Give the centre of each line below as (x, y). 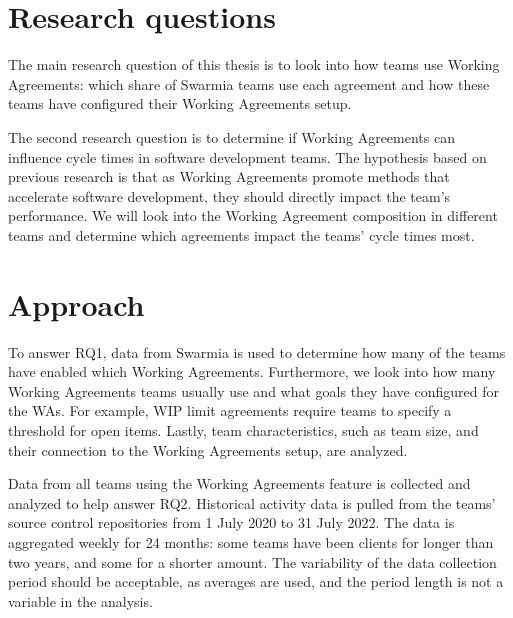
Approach (76, 303)
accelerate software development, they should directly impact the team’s (229, 195)
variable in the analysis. (80, 600)
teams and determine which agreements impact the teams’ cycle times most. (241, 234)
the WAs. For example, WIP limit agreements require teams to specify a (230, 410)
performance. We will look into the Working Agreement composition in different (253, 215)
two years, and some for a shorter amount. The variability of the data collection (252, 561)
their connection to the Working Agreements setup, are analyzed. (208, 449)
